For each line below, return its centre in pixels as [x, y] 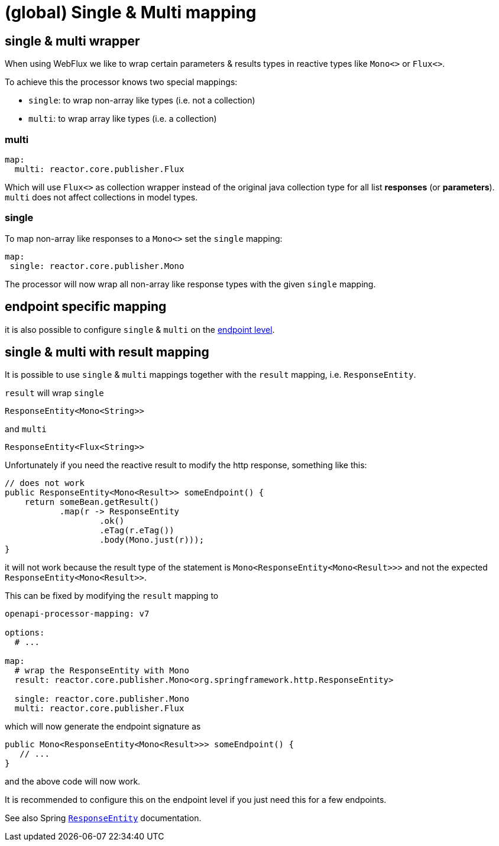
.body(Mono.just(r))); [152, 540]
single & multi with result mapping [107, 352]
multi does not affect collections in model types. [101, 197]
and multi [26, 429]
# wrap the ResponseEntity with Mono [102, 671]
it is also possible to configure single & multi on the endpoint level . [140, 329]
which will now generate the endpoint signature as [103, 727]
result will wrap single [54, 393]
